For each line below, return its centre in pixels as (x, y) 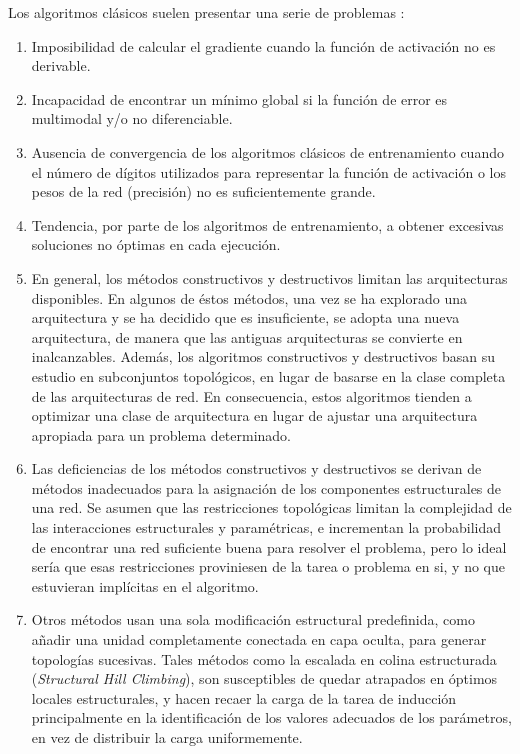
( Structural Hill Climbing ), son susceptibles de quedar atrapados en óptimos (264, 678)
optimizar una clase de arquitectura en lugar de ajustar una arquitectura (254, 415)
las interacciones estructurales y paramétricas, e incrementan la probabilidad (266, 527)
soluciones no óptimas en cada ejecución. (156, 244)
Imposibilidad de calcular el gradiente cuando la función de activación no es (263, 45)
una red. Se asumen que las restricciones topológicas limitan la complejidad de (271, 507)
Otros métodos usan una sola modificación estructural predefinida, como (253, 619)
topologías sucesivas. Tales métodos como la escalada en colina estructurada (264, 658)
